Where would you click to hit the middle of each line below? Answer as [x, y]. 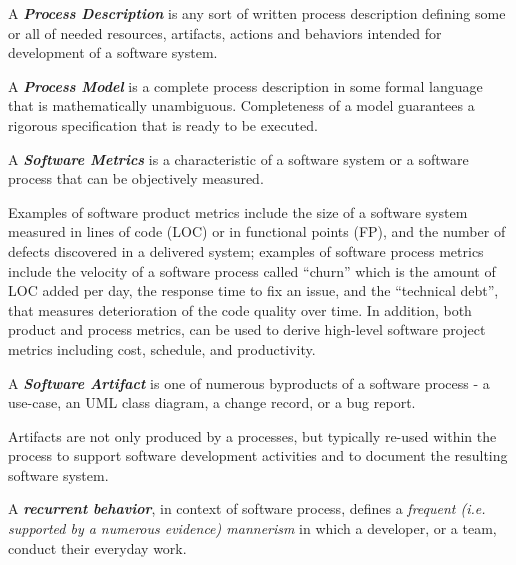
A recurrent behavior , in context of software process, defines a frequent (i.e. [247, 508]
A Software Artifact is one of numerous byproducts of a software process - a [249, 382]
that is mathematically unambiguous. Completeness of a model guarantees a [241, 105]
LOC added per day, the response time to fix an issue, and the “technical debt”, [253, 290]
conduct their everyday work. [97, 547]
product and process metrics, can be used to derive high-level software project [247, 329]
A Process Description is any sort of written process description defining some [257, 13]
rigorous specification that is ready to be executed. [163, 124]
